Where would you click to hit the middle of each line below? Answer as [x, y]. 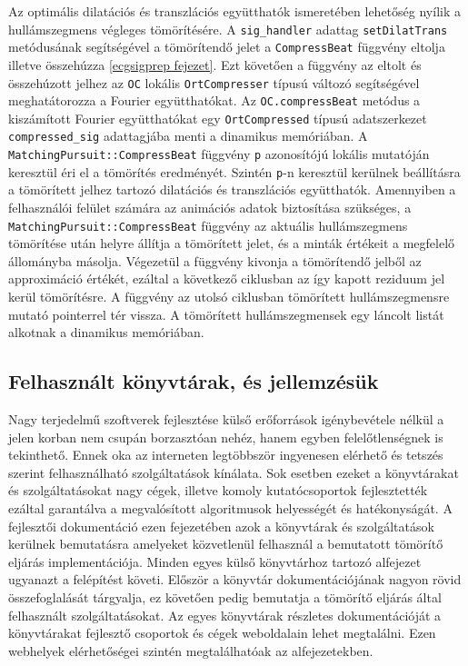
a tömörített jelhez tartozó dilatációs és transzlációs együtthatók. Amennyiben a [232, 189]
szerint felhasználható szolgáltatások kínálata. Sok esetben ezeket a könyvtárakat [234, 472]
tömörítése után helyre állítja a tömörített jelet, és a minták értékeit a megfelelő [232, 243]
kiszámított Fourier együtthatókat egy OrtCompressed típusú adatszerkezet [218, 118]
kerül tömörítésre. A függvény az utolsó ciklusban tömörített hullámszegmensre [229, 297]
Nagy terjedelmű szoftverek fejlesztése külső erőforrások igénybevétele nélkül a [226, 419]
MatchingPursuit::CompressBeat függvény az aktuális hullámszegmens [208, 225]
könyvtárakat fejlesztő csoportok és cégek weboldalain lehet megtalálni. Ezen [222, 633]
